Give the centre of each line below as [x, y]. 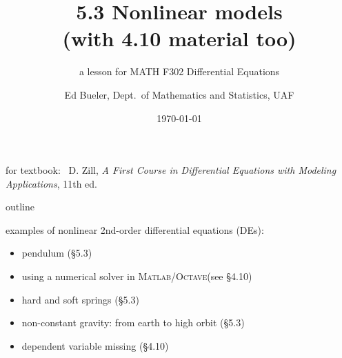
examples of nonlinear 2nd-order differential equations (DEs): [135, 229]
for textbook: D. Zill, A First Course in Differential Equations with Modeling [171, 170]
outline [20, 207]
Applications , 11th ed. [51, 183]
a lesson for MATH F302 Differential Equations [179, 71]
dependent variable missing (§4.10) [95, 345]
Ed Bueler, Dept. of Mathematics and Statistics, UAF [179, 94]
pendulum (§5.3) [57, 253]
